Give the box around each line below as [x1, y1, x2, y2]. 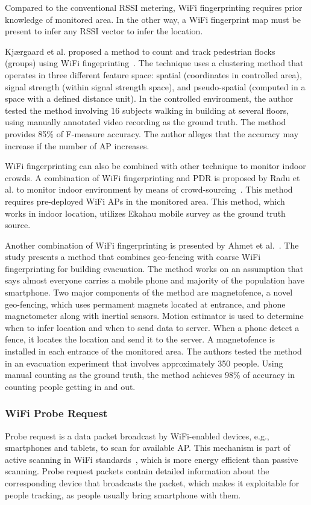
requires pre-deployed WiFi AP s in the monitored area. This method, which [5, 194, 285, 207]
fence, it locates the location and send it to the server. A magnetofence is [5, 333, 275, 345]
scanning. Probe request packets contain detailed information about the [5, 465, 269, 477]
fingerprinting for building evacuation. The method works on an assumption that [5, 262, 304, 274]
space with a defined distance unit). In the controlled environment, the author [5, 92, 294, 105]
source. [5, 218, 31, 231]
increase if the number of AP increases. [5, 139, 149, 152]
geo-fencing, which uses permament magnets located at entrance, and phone [5, 297, 286, 310]
